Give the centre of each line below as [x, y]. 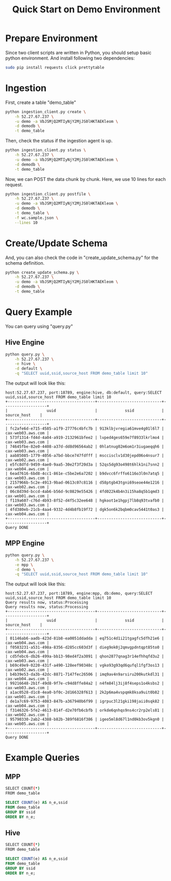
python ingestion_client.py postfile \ [48, 194]
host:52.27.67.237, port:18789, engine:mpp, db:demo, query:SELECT [79, 594]
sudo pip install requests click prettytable [55, 67]
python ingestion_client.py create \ [46, 112]
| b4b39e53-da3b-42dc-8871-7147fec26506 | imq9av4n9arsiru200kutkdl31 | [85, 674]
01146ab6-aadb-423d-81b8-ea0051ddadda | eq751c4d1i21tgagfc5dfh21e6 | [87, 638]
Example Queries [42, 758]
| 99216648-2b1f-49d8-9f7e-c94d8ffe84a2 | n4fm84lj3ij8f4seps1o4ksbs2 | [85, 684]
